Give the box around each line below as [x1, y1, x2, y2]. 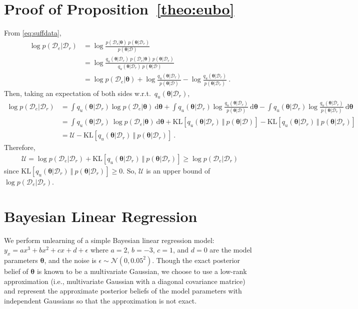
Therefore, [4, 142, 35, 152]
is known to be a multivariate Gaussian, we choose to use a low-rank [36, 265, 247, 276]
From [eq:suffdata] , [4, 27, 61, 38]
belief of [4, 265, 28, 276]
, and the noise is [44, 254, 96, 265]
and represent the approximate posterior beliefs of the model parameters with [4, 285, 242, 296]
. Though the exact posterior [152, 254, 240, 265]
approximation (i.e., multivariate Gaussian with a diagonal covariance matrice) [4, 275, 245, 286]
